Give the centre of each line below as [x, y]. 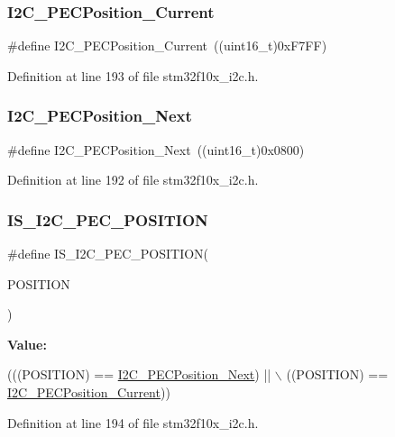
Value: [27, 344]
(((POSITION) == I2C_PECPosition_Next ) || [139, 374]
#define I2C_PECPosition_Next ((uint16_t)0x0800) [156, 149]
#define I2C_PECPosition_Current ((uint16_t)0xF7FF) [167, 46]
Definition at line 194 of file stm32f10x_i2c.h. [133, 422]
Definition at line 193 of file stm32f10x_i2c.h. [133, 75]
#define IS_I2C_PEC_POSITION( [108, 254]
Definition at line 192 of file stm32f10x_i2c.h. [133, 180]
